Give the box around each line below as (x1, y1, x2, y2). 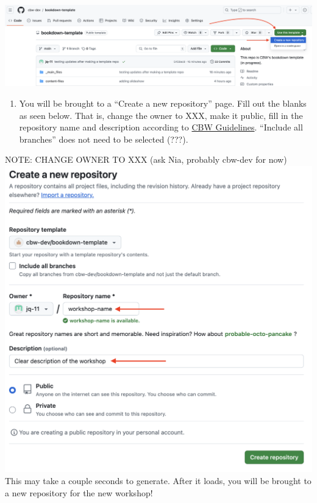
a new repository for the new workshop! (5, 486, 153, 499)
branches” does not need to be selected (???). (19, 132, 188, 145)
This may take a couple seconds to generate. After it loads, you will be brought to (5, 474, 312, 487)
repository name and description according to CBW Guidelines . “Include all (19, 121, 303, 134)
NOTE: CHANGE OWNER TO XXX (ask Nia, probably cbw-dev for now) (5, 153, 287, 166)
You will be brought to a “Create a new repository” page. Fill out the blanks (19, 96, 307, 109)
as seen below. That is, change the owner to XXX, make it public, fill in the (19, 109, 303, 121)
